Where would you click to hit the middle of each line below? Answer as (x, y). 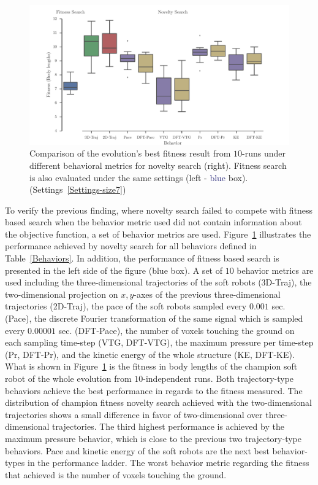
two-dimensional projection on (62, 294)
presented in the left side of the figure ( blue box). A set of (114, 270)
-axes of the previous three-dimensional (207, 294)
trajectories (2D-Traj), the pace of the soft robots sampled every (126, 306)
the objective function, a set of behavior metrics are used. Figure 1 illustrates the (158, 234)
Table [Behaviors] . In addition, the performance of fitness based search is (142, 258)
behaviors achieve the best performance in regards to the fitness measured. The (154, 390)
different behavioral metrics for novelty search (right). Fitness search (158, 165)
